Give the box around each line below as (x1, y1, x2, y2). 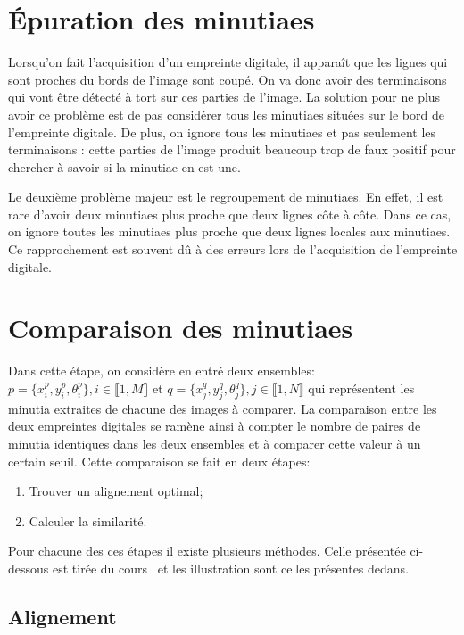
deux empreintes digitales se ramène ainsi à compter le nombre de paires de (8, 416, 421, 435)
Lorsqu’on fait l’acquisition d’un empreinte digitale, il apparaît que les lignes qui (8, 53, 448, 71)
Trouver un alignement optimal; (29, 482, 203, 500)
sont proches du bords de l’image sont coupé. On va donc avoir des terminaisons (8, 70, 447, 88)
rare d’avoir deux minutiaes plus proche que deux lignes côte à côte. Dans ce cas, (8, 204, 452, 223)
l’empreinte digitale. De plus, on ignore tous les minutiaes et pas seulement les (8, 122, 436, 141)
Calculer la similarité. (29, 511, 147, 530)
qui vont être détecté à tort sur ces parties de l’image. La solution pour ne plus (8, 87, 441, 106)
